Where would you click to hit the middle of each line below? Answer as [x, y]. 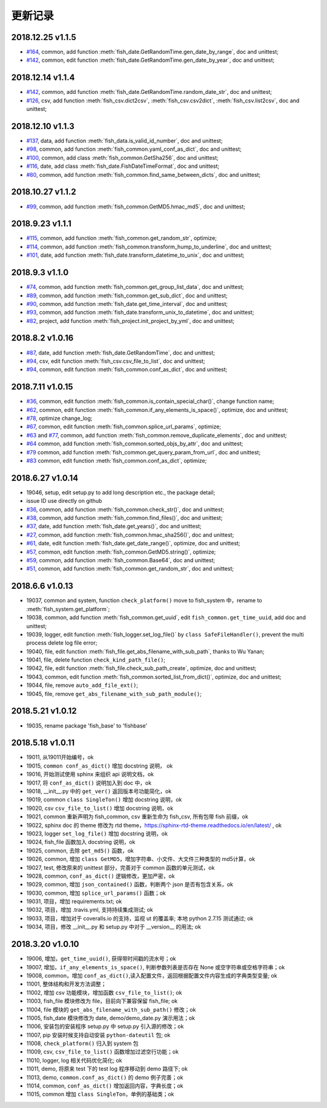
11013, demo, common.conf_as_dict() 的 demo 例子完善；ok [105, 1077]
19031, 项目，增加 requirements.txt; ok [74, 901]
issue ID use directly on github [64, 501]
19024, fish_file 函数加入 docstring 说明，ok [81, 842]
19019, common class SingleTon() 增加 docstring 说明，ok [104, 800]
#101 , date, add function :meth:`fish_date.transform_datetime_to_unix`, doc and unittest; [135, 255]
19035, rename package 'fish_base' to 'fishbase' [87, 725]
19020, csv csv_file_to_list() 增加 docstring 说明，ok [100, 808]
